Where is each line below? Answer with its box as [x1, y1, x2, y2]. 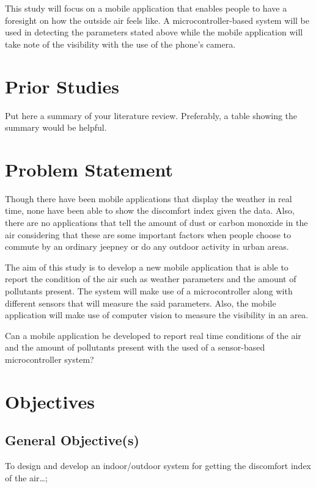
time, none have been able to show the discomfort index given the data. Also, [5, 204, 295, 217]
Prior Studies [5, 73, 119, 98]
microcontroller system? [5, 352, 94, 365]
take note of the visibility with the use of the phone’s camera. [5, 37, 236, 50]
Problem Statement [5, 156, 173, 181]
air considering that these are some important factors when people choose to [5, 228, 291, 241]
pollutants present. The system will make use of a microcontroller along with [5, 284, 293, 297]
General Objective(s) [5, 431, 139, 450]
